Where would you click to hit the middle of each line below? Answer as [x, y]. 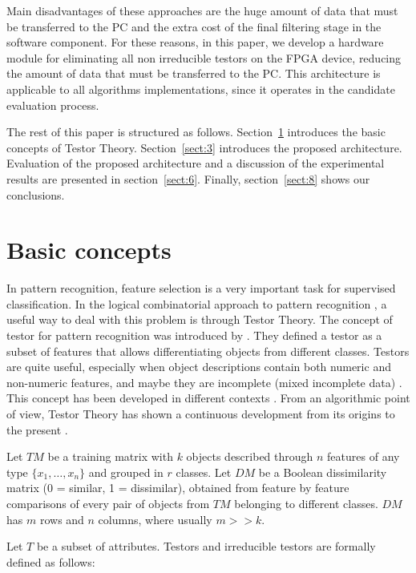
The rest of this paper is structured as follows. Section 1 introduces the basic [196, 132]
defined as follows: [51, 561]
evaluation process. [53, 105]
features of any [363, 456]
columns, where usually [155, 519]
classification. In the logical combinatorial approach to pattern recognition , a [197, 303]
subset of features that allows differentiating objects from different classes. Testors [208, 351]
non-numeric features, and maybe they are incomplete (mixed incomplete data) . [204, 382]
